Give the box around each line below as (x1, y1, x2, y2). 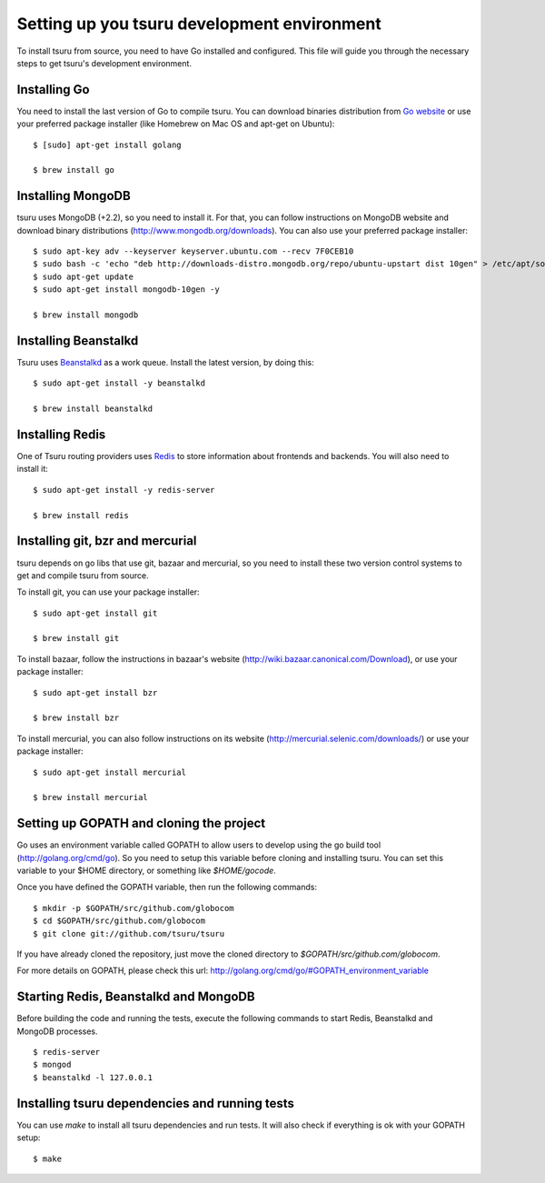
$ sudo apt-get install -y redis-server (33, 485, 215, 495)
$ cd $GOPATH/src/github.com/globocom (33, 916, 206, 927)
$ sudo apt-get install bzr (33, 687, 158, 697)
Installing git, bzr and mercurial (16, 533, 197, 549)
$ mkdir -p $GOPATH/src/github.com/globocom (33, 903, 235, 913)
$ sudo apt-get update (33, 271, 134, 282)
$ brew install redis (33, 510, 129, 520)
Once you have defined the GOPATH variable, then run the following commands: (16, 882, 318, 893)
